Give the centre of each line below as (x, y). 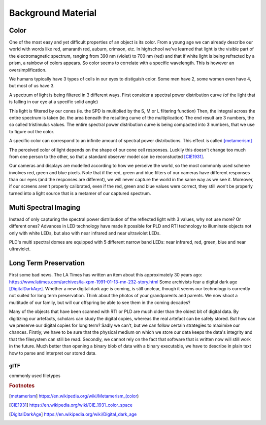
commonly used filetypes (35, 376)
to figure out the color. (32, 131)
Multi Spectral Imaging (45, 207)
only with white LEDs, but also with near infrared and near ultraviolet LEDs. (85, 233)
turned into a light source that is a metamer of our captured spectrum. (80, 193)
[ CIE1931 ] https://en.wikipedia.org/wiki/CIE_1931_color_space (71, 405)
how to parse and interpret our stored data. (53, 353)
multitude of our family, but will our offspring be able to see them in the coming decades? (100, 302)
